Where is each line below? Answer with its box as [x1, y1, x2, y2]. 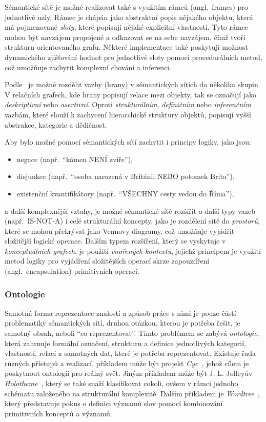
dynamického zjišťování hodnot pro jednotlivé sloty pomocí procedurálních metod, [5, 51, 262, 62]
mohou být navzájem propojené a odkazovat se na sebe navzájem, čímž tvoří [5, 31, 245, 42]
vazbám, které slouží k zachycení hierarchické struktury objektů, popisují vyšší [5, 109, 251, 119]
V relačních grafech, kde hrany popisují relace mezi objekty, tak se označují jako [5, 89, 257, 99]
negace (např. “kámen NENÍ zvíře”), [16, 153, 133, 164]
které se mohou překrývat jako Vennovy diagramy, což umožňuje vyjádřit [5, 225, 235, 236]
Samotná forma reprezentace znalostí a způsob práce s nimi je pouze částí [5, 307, 236, 318]
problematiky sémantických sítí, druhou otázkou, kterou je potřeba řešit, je [5, 317, 240, 328]
